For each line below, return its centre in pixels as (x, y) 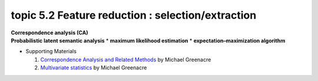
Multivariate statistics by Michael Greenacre (94, 68)
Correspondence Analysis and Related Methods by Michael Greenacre (126, 59)
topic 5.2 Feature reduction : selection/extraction (134, 15)
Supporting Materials (51, 51)
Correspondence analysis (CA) (49, 33)
